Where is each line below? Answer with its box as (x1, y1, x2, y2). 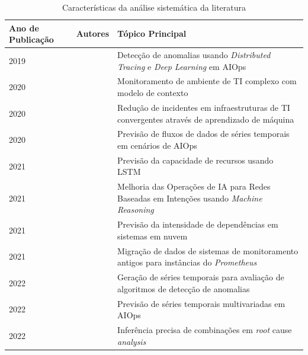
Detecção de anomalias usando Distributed (117, 49, 271, 61)
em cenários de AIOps (117, 139, 197, 151)
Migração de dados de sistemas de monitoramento (117, 244, 299, 257)
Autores (76, 27, 110, 40)
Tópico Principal (117, 27, 187, 40)
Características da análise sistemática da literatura (62, 1, 246, 13)
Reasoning (117, 203, 154, 216)
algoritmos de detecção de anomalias (117, 282, 250, 295)
